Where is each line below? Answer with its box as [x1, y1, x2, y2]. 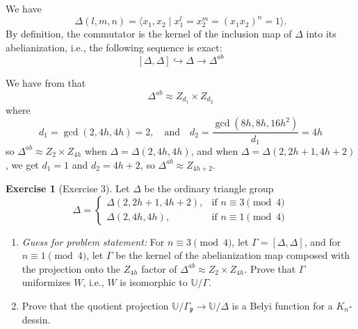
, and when [190, 143, 238, 158]
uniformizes [22, 275, 71, 289]
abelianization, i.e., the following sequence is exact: [6, 40, 222, 54]
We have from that [6, 75, 86, 90]
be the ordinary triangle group [144, 181, 274, 196]
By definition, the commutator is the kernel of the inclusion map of [6, 26, 292, 41]
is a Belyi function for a [231, 298, 333, 312]
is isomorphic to [120, 275, 188, 289]
